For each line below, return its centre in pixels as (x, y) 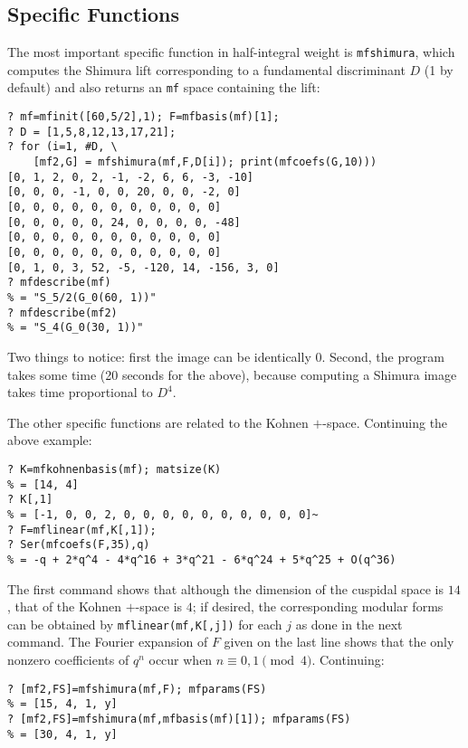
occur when (181, 659)
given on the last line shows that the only (339, 642)
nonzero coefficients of (68, 659)
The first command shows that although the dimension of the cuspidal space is (226, 588)
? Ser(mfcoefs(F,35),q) (79, 545)
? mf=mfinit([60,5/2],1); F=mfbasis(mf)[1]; (143, 117)
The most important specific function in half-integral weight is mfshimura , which (231, 52)
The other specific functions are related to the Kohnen (158, 422)
